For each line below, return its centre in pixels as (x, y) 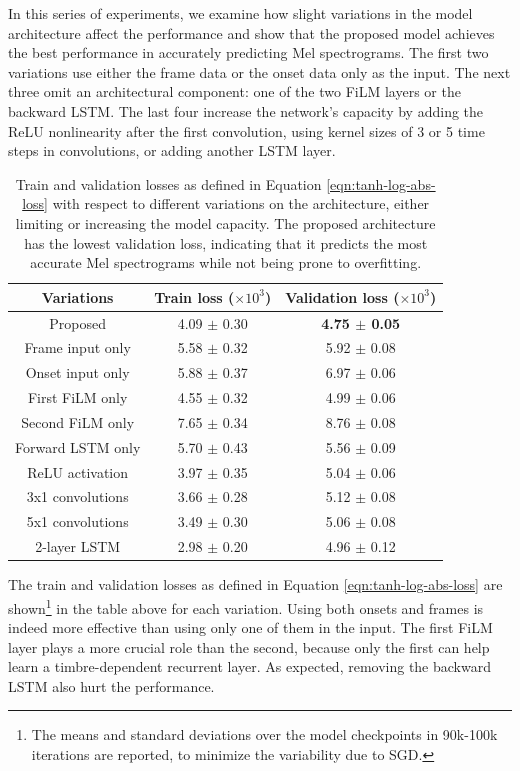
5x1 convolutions (77, 521)
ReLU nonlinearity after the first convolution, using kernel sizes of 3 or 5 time (246, 130)
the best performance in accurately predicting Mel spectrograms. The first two (248, 52)
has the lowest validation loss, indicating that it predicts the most (226, 242)
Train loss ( (194, 296)
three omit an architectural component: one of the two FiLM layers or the (234, 91)
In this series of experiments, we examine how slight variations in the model (240, 13)
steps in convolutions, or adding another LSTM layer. (172, 150)
